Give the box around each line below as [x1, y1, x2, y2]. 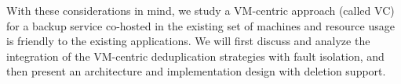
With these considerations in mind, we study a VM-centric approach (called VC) [6, 2, 395, 18]
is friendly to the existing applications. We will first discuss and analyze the [6, 33, 370, 49]
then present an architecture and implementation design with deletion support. [6, 63, 386, 79]
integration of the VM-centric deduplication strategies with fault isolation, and [6, 47, 385, 64]
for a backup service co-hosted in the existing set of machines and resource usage [6, 17, 395, 33]
